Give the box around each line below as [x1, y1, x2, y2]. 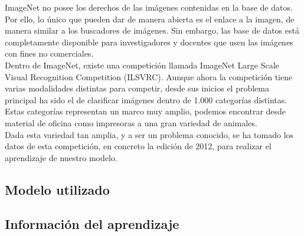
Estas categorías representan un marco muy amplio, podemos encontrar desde [5, 105, 286, 117]
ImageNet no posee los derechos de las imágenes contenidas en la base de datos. [5, 1, 293, 13]
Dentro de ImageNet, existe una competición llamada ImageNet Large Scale [5, 58, 279, 71]
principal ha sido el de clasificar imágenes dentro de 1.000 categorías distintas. [5, 93, 287, 106]
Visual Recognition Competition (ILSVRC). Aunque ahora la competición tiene [5, 70, 293, 83]
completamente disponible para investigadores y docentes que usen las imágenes [5, 35, 293, 48]
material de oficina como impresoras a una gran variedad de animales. [5, 116, 257, 129]
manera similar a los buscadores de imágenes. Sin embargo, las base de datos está [5, 24, 299, 37]
